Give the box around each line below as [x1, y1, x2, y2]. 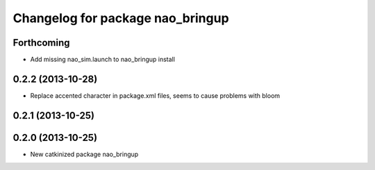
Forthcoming [12, 37, 70, 49]
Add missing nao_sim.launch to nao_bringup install [30, 56, 175, 64]
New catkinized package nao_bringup [30, 150, 139, 158]
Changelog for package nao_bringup [12, 10, 229, 26]
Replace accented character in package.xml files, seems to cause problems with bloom [30, 91, 281, 100]
